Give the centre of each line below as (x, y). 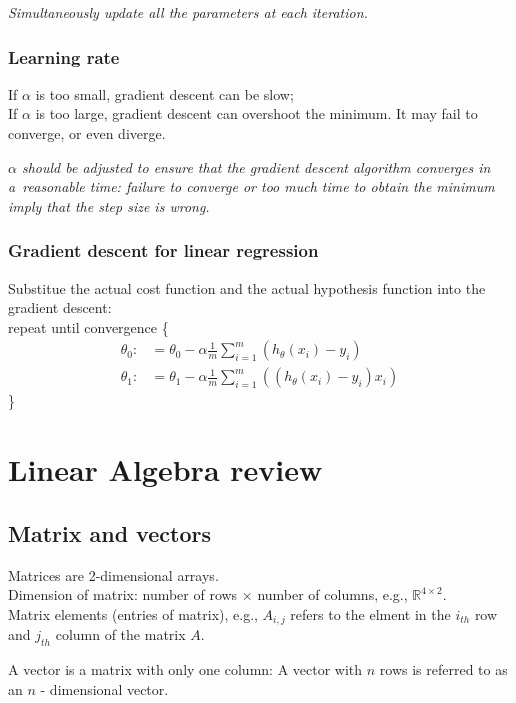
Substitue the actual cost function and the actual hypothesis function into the (247, 287)
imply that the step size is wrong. (109, 205)
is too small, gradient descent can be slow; (164, 93)
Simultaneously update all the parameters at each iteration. (188, 12)
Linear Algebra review (165, 469)
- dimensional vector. (104, 688)
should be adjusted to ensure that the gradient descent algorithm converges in (256, 166)
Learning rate (64, 56)
